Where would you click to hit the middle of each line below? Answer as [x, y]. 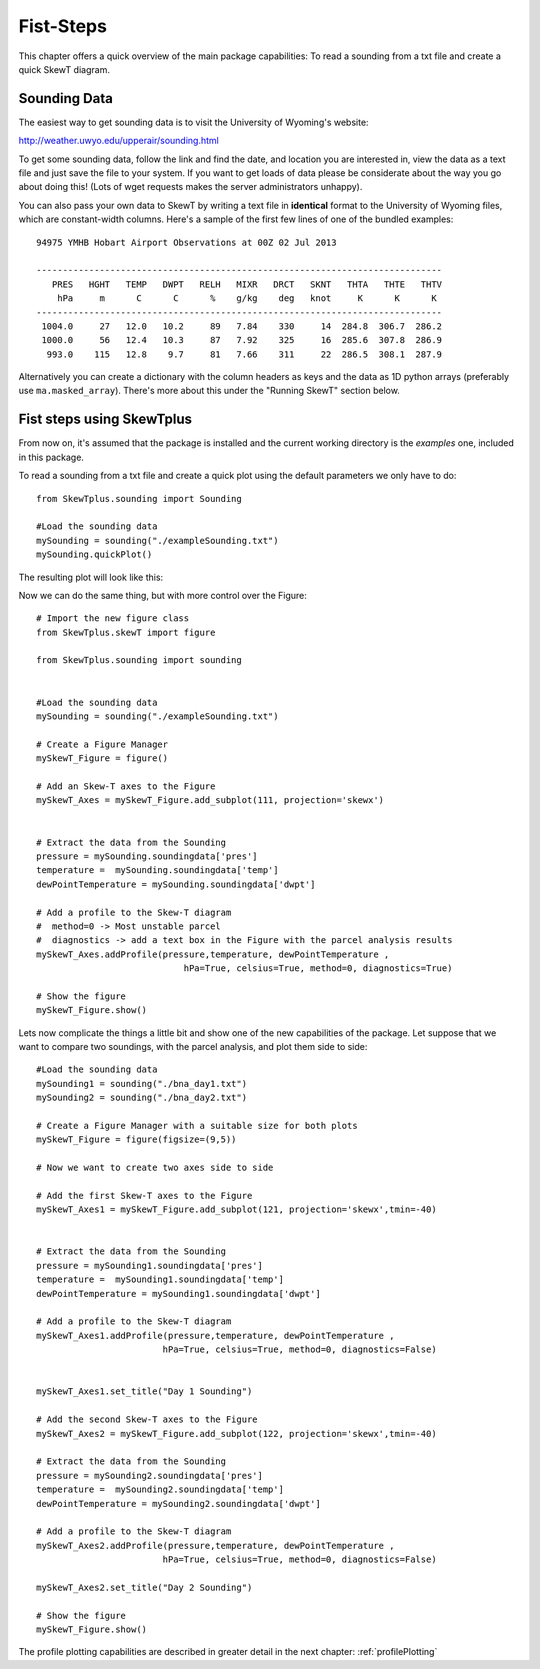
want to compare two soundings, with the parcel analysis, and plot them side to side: [193, 1047]
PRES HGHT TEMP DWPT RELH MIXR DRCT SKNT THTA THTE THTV [247, 284]
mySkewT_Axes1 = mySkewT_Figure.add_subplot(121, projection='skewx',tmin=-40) [236, 1209]
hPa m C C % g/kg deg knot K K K [246, 298]
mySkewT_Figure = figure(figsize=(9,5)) [136, 1139]
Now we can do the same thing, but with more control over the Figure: [162, 595]
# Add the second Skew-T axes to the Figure [147, 1419]
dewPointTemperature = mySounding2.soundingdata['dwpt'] [179, 1503]
